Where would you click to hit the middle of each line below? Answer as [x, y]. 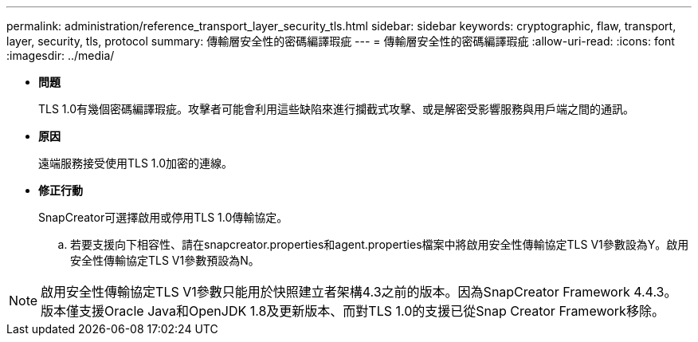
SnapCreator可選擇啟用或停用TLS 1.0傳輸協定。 [163, 217]
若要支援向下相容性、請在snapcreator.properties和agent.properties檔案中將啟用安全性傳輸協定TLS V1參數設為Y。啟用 [380, 244]
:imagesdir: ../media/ [61, 55]
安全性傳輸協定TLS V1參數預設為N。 [165, 260]
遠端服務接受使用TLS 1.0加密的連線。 [136, 163]
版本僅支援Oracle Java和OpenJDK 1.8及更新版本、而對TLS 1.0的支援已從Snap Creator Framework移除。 [353, 311]
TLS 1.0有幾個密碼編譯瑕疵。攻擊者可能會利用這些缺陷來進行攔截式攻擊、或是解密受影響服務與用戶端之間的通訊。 [337, 109]
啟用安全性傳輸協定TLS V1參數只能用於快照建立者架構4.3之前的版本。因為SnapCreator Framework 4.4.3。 [359, 292]
